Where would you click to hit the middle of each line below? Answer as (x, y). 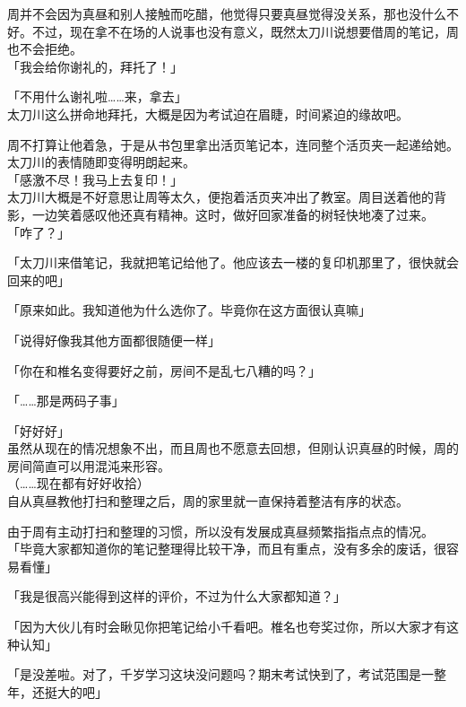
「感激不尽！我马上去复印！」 (95, 179)
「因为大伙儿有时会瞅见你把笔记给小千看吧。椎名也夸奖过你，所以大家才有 (227, 627)
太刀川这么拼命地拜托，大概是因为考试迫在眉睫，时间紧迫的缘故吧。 (208, 113)
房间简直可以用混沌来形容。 (89, 465)
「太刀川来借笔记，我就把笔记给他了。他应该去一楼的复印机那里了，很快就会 (233, 262)
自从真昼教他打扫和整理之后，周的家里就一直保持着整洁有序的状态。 (208, 501)
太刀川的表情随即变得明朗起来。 (101, 162)
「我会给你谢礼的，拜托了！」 (95, 66)
